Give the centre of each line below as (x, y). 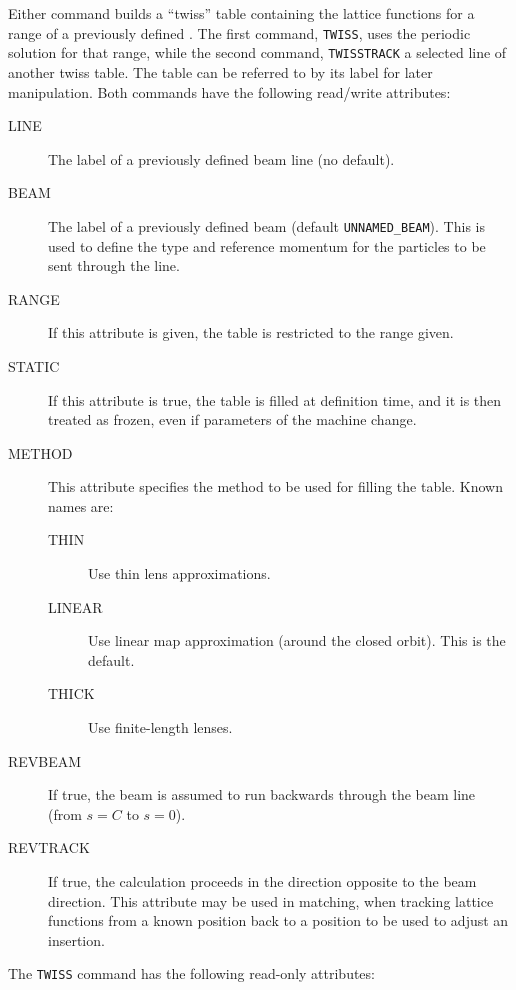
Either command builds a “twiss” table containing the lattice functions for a (241, 13)
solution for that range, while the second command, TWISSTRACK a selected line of (257, 52)
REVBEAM (45, 760)
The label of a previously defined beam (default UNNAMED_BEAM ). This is (266, 225)
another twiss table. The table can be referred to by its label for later (220, 71)
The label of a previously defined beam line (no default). (221, 158)
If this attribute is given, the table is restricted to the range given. (251, 332)
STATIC (34, 365)
